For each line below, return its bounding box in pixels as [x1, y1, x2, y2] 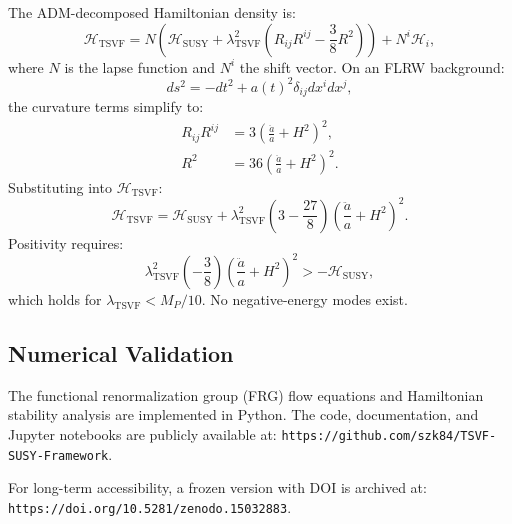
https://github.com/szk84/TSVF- [281, 428, 497, 443]
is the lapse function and [64, 56, 216, 77]
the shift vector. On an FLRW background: [239, 56, 505, 77]
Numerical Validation [8, 337, 234, 368]
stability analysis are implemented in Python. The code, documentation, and [8, 404, 479, 425]
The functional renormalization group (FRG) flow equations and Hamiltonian [8, 384, 484, 405]
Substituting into [8, 176, 112, 197]
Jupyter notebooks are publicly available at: [8, 423, 277, 444]
